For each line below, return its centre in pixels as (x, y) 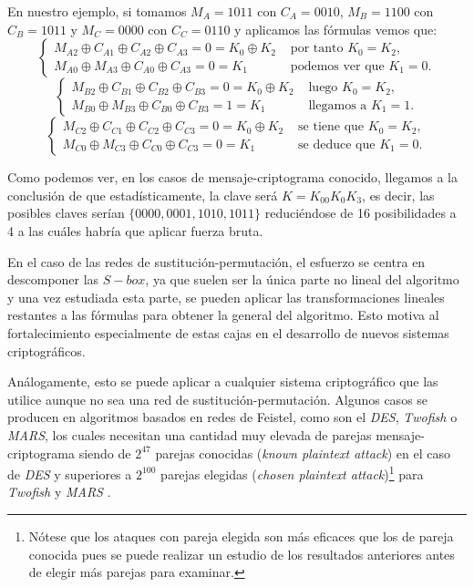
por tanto (317, 49)
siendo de (105, 453)
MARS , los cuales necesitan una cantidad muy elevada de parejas (190, 434)
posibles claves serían (66, 213)
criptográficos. (46, 350)
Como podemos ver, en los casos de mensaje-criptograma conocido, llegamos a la (233, 177)
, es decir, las (398, 195)
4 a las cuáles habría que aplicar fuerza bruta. (135, 230)
